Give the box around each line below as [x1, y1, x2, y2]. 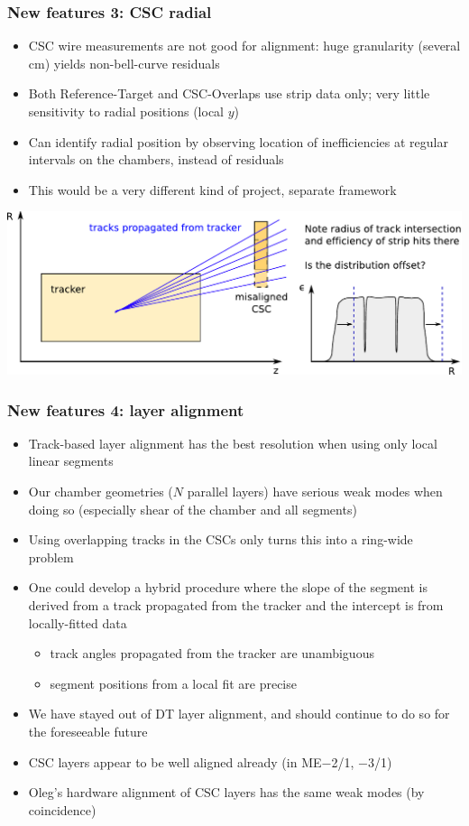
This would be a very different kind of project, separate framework [28, 180, 397, 199]
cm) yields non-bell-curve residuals [28, 53, 220, 72]
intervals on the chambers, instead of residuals [28, 150, 284, 169]
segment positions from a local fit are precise [50, 673, 297, 692]
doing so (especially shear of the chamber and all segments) [28, 499, 357, 518]
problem [28, 547, 74, 566]
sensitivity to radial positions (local [28, 102, 224, 120]
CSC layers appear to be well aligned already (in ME [28, 752, 322, 771]
